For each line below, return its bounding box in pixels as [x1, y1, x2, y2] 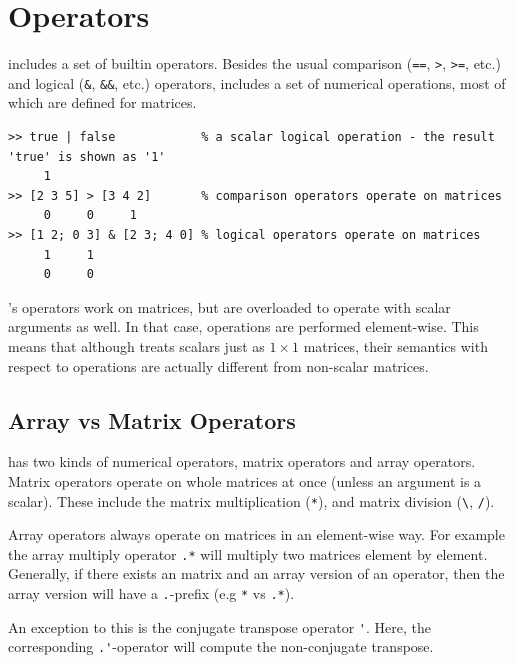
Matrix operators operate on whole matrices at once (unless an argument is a [8, 470, 482, 491]
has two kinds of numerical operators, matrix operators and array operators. [8, 451, 476, 472]
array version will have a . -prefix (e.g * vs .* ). [8, 583, 295, 604]
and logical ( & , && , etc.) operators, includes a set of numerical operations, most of [8, 72, 506, 93]
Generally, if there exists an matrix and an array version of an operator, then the [8, 563, 505, 584]
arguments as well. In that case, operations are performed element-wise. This [8, 316, 479, 337]
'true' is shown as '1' [8, 149, 166, 164]
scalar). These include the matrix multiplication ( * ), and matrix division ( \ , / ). [8, 490, 495, 511]
